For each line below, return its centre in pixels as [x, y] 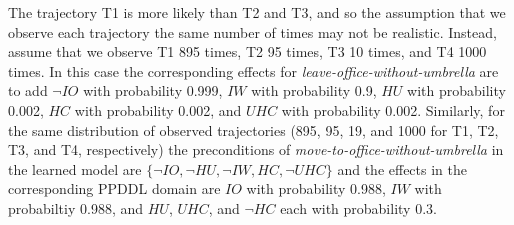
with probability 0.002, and [158, 109]
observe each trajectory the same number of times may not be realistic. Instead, [252, 31]
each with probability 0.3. [358, 207]
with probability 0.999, [153, 90]
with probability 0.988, [316, 188]
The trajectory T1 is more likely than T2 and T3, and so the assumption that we [257, 12]
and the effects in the [402, 168]
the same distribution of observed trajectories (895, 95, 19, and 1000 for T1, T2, [253, 129]
